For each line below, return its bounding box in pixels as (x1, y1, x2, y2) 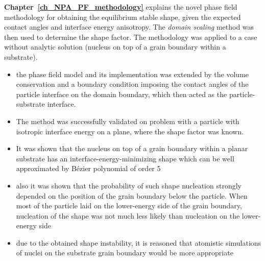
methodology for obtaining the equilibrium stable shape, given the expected (4, 11, 241, 22)
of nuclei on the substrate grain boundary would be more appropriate (16, 247, 233, 258)
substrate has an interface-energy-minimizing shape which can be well (16, 153, 234, 163)
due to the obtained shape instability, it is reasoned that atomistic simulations (16, 237, 261, 248)
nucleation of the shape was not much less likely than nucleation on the (16, 210, 240, 221)
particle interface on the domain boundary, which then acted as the (16, 88, 227, 99)
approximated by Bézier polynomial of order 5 (16, 163, 161, 174)
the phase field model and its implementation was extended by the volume (16, 68, 249, 79)
